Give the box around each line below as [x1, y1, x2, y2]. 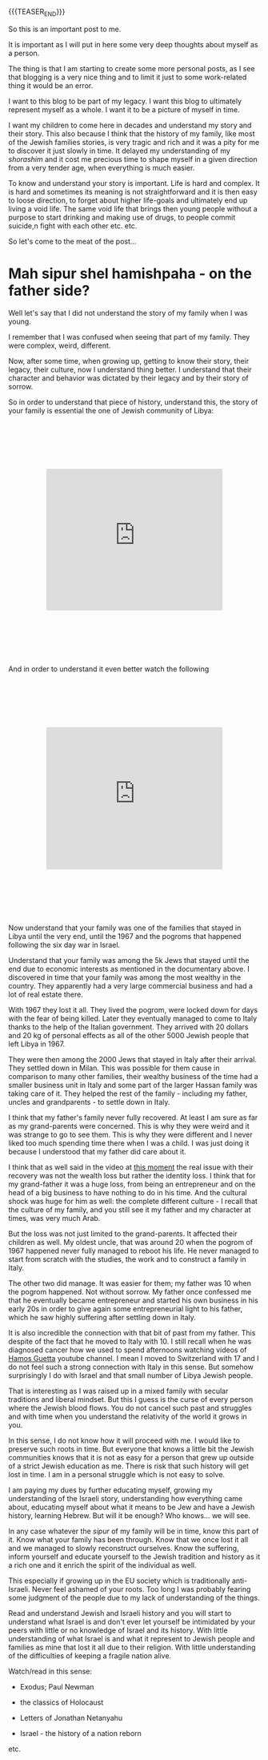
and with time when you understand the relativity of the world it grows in [8, 1412, 248, 1421]
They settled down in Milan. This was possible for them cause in [8, 1063, 220, 1073]
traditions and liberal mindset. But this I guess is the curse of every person [8, 1394, 254, 1404]
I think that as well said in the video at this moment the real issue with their [8, 1162, 254, 1172]
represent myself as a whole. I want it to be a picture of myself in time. [8, 104, 240, 115]
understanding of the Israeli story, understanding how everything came [8, 1493, 243, 1503]
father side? [8, 281, 90, 300]
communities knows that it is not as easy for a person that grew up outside [8, 1452, 254, 1462]
